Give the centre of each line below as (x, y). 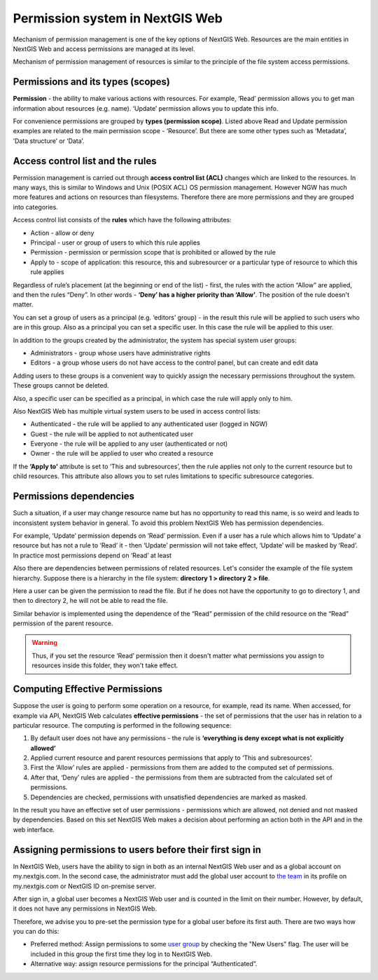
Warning (44, 643)
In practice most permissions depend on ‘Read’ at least (92, 555)
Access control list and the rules (85, 161)
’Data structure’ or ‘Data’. (49, 141)
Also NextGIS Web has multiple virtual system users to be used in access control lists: (137, 411)
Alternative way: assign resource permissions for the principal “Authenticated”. (144, 964)
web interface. (34, 829)
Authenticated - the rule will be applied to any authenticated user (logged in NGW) (149, 424)
